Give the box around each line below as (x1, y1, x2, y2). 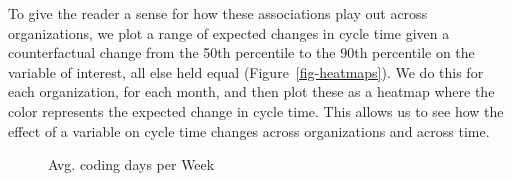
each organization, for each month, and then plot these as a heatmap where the (8, 81, 495, 102)
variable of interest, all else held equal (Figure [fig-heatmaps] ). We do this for (8, 61, 484, 82)
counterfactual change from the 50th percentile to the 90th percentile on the (8, 42, 475, 63)
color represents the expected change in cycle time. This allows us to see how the (8, 100, 504, 121)
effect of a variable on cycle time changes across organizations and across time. (8, 120, 490, 141)
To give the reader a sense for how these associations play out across (8, 3, 428, 23)
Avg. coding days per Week (48, 154, 215, 175)
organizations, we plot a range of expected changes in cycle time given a (8, 22, 450, 43)
